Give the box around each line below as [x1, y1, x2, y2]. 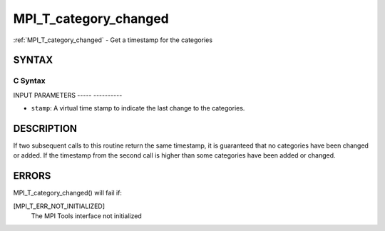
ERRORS [13, 170, 51, 182]
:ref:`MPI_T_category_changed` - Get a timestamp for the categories [13, 36, 213, 44]
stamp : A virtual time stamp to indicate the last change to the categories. [31, 104, 245, 113]
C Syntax [13, 76, 46, 86]
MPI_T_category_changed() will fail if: [13, 189, 123, 197]
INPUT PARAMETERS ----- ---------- [13, 91, 123, 99]
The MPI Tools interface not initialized [31, 212, 142, 220]
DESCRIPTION [13, 122, 78, 135]
